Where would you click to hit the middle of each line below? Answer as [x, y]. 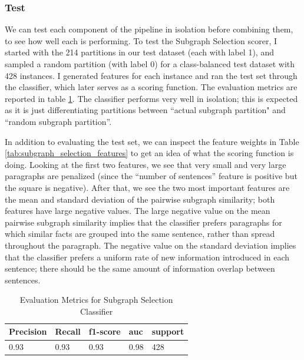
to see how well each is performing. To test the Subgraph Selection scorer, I [141, 40]
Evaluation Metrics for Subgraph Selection [96, 300]
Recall [68, 331]
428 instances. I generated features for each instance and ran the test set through [151, 75]
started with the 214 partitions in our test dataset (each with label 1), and [139, 52]
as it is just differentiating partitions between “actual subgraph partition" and [145, 110]
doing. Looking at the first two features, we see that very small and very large [146, 164]
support [168, 331]
